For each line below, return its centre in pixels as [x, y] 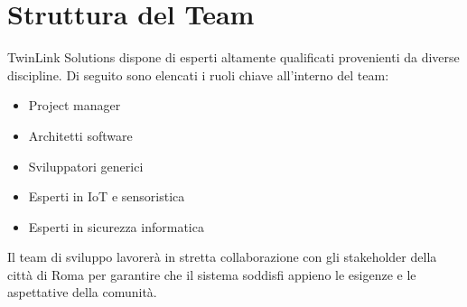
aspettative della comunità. [82, 292]
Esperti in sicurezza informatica [116, 226]
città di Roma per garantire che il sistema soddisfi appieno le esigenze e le [212, 274]
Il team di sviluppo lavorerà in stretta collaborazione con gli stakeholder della [222, 257]
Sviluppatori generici [86, 166]
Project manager [75, 105]
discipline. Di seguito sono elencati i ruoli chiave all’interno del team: [198, 74]
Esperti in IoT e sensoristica [107, 196]
